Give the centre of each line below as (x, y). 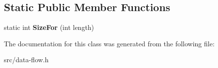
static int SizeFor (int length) (49, 27)
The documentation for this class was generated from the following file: (109, 43)
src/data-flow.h (26, 60)
